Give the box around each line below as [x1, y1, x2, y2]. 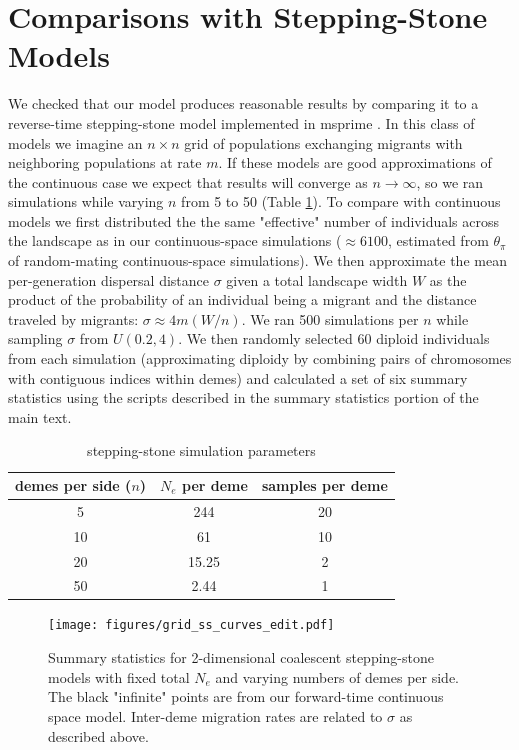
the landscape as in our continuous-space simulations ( [8, 230, 342, 251]
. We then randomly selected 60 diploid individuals [178, 328, 490, 349]
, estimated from [387, 230, 489, 251]
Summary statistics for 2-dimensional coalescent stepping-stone [48, 647, 434, 668]
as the [429, 269, 467, 290]
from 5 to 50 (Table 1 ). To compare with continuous [181, 191, 501, 212]
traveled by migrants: [8, 308, 139, 329]
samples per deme [261, 475, 388, 495]
